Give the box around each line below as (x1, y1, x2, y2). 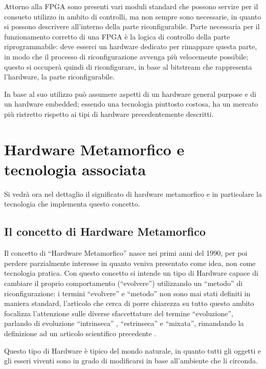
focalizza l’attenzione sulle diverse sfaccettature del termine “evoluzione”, (4, 307, 233, 318)
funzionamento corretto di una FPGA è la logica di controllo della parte (4, 31, 230, 42)
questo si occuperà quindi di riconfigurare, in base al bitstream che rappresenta (4, 61, 252, 72)
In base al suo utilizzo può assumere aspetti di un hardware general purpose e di (4, 88, 256, 99)
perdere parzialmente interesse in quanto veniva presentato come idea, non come (4, 257, 256, 268)
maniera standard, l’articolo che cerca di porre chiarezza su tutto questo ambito (4, 298, 254, 309)
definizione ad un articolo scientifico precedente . (4, 327, 157, 338)
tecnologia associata (4, 158, 146, 179)
